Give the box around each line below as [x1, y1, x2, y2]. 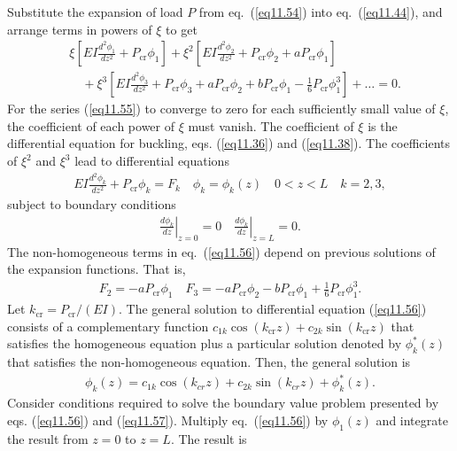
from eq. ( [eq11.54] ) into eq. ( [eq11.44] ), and [198, 3, 443, 20]
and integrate [376, 410, 448, 429]
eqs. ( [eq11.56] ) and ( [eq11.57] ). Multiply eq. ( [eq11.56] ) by [7, 410, 329, 429]
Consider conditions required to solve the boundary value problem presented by [7, 393, 439, 412]
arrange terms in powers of [7, 19, 152, 38]
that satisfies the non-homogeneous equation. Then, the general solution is [7, 353, 411, 371]
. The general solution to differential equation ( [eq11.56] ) [118, 299, 427, 318]
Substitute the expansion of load [7, 3, 183, 20]
